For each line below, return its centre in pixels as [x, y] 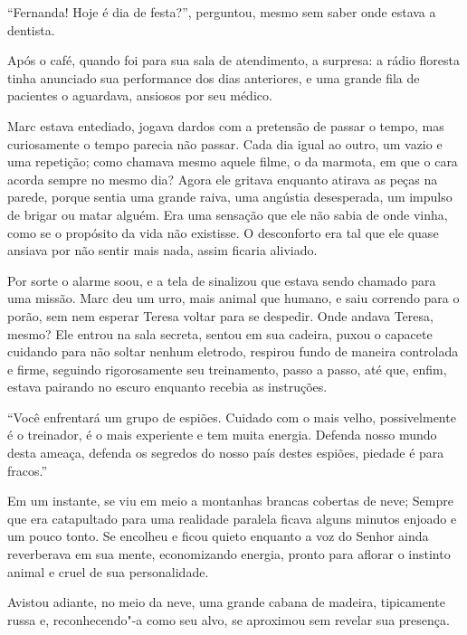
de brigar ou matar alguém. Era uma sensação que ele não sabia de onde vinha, [228, 214]
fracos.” [28, 470]
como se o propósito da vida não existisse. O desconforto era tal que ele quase [223, 232]
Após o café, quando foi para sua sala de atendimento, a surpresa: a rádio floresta [233, 60]
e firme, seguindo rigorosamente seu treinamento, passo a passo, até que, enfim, [227, 369]
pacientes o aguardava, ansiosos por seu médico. [140, 95]
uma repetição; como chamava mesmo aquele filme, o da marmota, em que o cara [233, 161]
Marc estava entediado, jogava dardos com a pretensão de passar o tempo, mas [226, 125]
